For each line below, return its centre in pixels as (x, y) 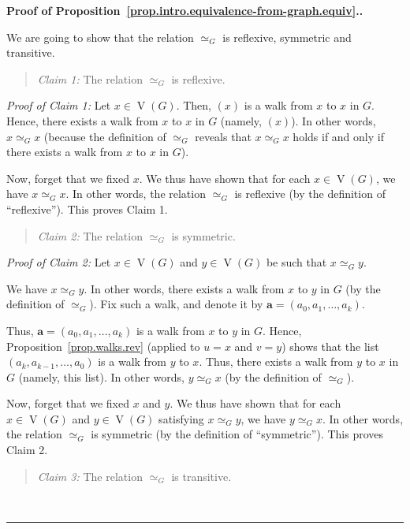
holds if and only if (338, 136)
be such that (296, 262)
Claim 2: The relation (90, 235)
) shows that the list (330, 346)
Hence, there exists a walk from (82, 120)
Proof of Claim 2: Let (59, 262)
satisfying (181, 418)
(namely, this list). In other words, (101, 376)
